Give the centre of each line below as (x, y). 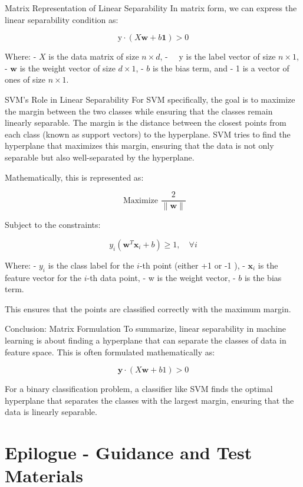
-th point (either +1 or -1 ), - (192, 265)
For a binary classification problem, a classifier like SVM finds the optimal (139, 389)
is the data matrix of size (94, 56)
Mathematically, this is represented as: (74, 177)
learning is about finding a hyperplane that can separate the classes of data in (146, 340)
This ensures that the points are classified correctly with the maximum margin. (148, 308)
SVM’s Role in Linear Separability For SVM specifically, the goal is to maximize (150, 99)
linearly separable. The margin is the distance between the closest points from (146, 122)
